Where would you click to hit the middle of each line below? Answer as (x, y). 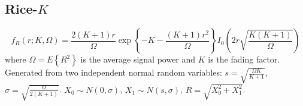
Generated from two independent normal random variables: (113, 72)
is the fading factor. (244, 59)
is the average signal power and (138, 59)
